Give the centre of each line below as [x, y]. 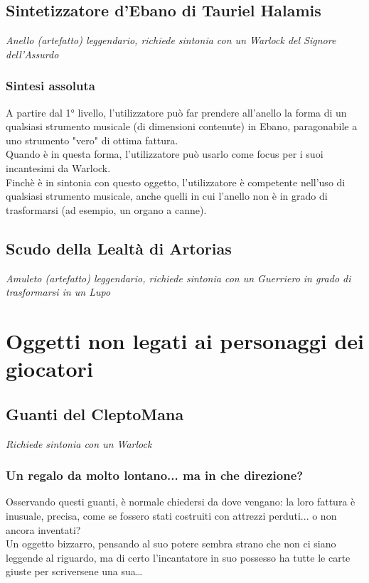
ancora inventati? [43, 529]
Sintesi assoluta [50, 86]
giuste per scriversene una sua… [74, 571]
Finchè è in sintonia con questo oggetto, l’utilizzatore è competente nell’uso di [176, 182]
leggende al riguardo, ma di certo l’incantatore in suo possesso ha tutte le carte [178, 557]
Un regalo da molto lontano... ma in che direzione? [155, 475]
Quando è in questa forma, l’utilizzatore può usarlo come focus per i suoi [165, 154]
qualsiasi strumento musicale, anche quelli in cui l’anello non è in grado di [167, 196]
